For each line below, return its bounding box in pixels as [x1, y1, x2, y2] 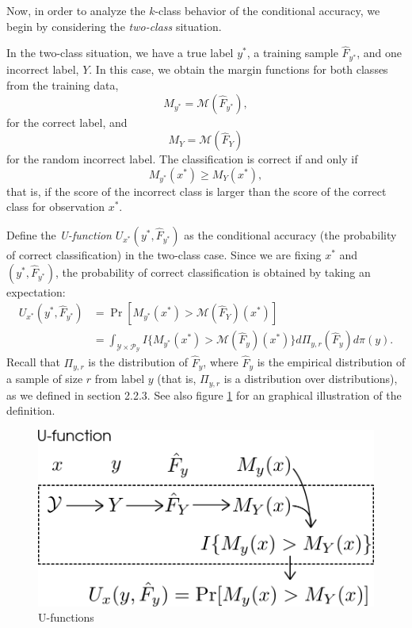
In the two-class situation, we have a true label [6, 44, 234, 61]
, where [203, 354, 238, 370]
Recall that [6, 354, 60, 370]
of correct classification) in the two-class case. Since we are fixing [6, 246, 322, 262]
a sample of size [6, 370, 83, 387]
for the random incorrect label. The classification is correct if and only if [6, 151, 358, 167]
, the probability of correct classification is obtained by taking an [55, 263, 371, 280]
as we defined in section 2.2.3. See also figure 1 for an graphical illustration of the [6, 386, 402, 403]
